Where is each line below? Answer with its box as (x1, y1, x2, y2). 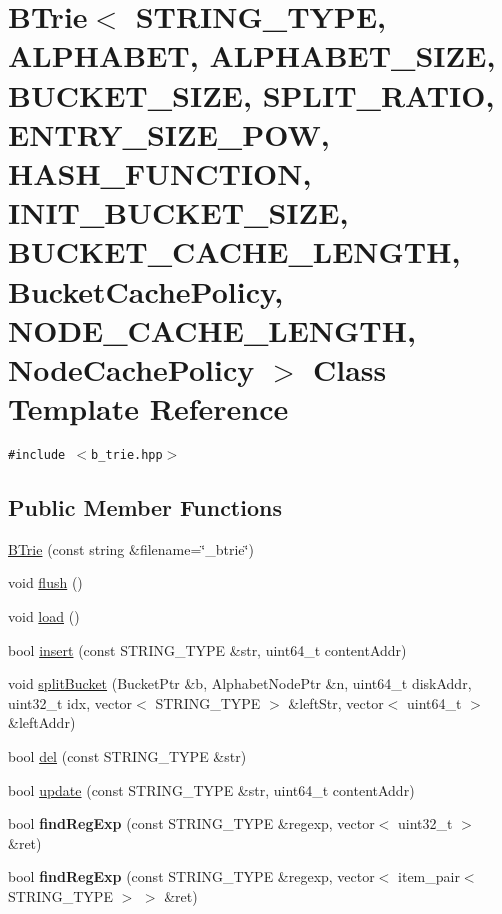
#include (8, 448, 66, 462)
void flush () (8, 572, 83, 593)
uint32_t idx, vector (8, 692, 133, 713)
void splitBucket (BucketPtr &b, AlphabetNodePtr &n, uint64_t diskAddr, (8, 673, 472, 694)
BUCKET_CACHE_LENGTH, (8, 231, 461, 272)
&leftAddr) (8, 712, 76, 733)
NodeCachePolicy (8, 348, 255, 389)
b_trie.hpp (91, 448, 163, 462)
